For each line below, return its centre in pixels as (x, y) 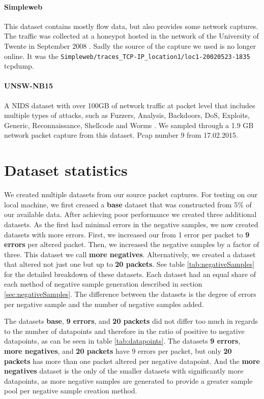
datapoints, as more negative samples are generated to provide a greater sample (128, 380)
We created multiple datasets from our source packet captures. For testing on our (131, 194)
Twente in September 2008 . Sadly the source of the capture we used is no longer (130, 45)
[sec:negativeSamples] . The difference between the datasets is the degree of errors (130, 294)
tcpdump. (19, 66)
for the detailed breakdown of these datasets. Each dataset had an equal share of (130, 274)
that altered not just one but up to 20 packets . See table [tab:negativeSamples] (129, 264)
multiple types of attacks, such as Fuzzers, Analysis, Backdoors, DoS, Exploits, (127, 115)
